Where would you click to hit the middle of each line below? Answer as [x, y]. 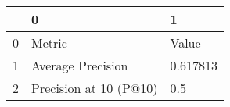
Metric [49, 43]
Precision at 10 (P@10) [95, 88]
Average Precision [80, 65]
